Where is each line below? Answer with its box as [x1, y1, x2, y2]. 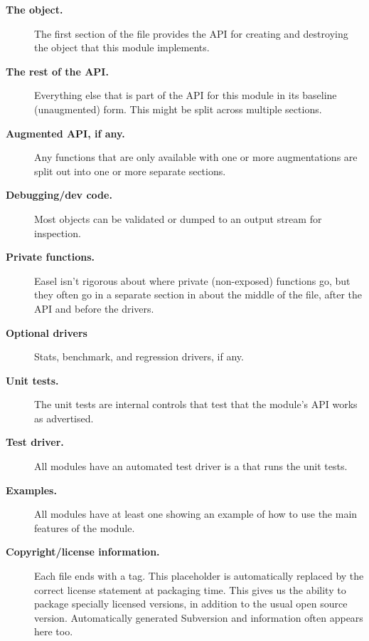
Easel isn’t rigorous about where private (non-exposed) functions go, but [34, 273, 351, 288]
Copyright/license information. [6, 544, 160, 559]
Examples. [6, 482, 57, 497]
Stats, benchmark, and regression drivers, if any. [34, 349, 244, 364]
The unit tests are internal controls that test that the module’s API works [34, 397, 358, 412]
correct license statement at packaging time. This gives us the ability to [34, 582, 346, 597]
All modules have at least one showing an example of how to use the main [34, 506, 358, 521]
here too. [34, 624, 73, 639]
